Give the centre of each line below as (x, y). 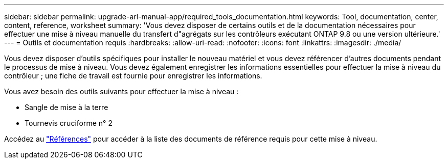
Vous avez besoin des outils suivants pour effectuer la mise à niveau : (121, 91)
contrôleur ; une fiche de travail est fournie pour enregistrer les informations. (133, 76)
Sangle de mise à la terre (66, 107)
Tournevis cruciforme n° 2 (69, 123)
